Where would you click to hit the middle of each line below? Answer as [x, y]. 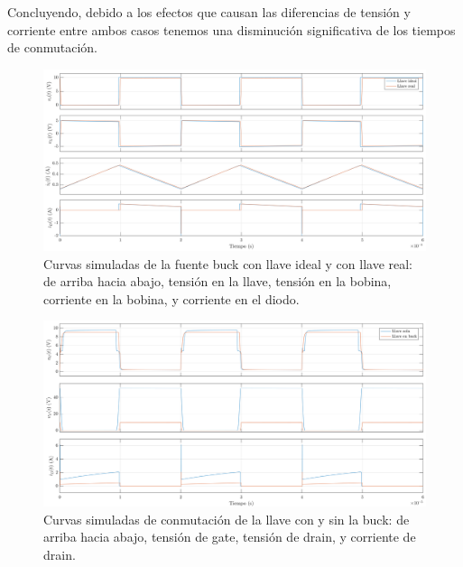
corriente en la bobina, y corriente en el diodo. [171, 298]
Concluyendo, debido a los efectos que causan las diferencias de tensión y [209, 12]
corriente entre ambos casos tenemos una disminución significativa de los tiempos [231, 29]
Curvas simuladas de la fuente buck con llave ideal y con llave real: [228, 263]
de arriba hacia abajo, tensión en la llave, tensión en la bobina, [218, 281]
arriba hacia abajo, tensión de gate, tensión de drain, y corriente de [230, 537]
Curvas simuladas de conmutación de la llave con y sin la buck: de [227, 519]
